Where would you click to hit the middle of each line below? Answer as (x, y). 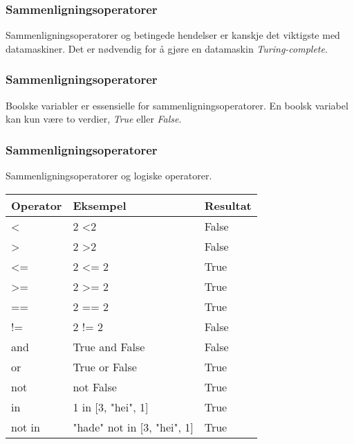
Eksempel (100, 205)
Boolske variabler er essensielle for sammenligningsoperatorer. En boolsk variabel (177, 105)
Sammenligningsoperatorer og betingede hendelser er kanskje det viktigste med (173, 35)
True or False (105, 366)
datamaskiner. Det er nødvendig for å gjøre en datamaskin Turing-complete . (167, 48)
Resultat (228, 205)
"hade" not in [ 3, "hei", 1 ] (133, 427)
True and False (109, 346)
